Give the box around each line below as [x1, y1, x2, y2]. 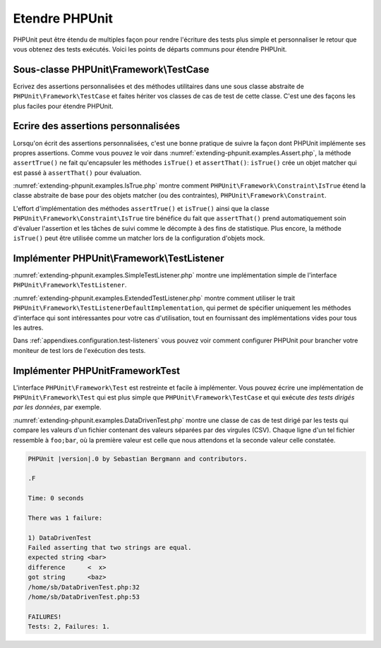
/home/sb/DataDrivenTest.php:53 [28, 593, 140, 601]
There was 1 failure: [28, 514, 103, 522]
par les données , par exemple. [13, 403, 102, 412]
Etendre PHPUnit [13, 11, 113, 26]
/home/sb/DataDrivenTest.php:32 [28, 583, 140, 591]
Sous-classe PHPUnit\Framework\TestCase [13, 64, 210, 76]
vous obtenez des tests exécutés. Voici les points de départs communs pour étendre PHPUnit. [13, 44, 287, 53]
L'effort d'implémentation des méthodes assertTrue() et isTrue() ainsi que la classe [13, 204, 270, 212]
